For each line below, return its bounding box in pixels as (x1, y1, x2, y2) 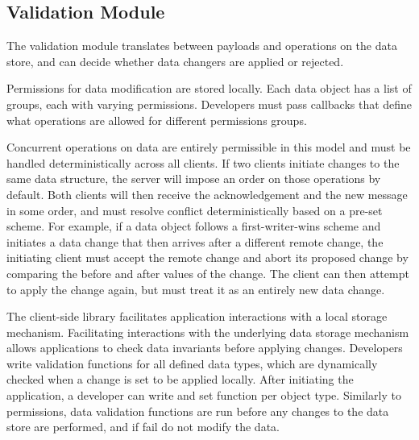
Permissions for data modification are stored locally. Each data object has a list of (6, 80, 412, 97)
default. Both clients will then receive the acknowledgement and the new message (6, 185, 408, 202)
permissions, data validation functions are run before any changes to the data (6, 402, 389, 419)
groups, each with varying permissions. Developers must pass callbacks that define (6, 95, 413, 112)
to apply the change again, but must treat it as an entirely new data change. (6, 280, 385, 297)
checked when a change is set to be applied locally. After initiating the (6, 371, 354, 388)
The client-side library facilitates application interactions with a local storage (6, 308, 388, 325)
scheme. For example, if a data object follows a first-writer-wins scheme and (6, 218, 381, 235)
